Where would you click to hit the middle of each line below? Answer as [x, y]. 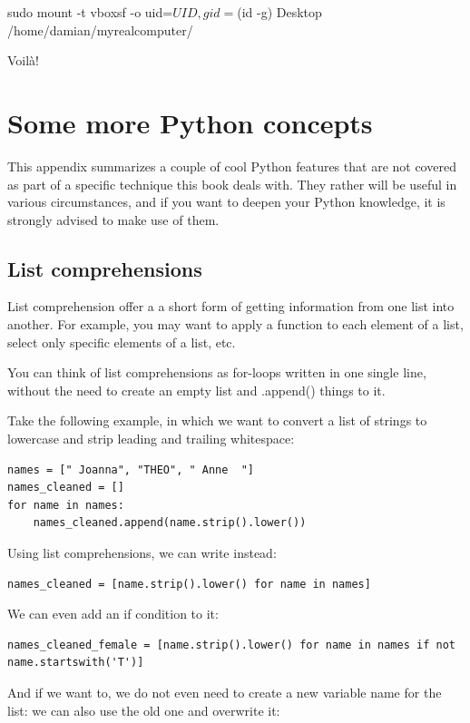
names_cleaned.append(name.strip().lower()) [170, 523]
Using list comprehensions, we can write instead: [142, 553]
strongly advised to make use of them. [113, 219]
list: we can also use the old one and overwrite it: [144, 710]
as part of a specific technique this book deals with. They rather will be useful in [232, 184]
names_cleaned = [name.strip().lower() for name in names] [189, 584]
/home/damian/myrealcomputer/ [100, 29]
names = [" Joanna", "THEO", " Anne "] [131, 469]
